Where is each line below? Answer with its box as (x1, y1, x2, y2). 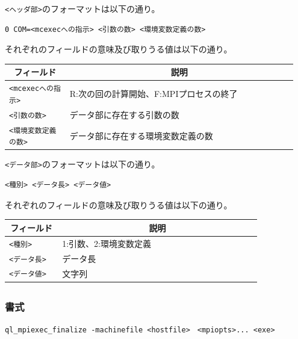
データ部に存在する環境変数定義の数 (69, 129, 213, 142)
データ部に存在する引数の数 (69, 108, 179, 120)
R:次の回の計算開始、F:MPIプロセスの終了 (69, 87, 238, 100)
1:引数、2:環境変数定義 (62, 237, 151, 249)
